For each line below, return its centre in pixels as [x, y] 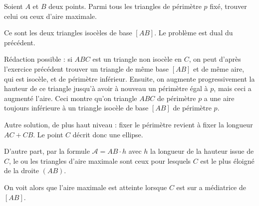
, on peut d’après [215, 59]
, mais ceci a [233, 88]
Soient [13, 6]
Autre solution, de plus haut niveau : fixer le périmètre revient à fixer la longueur [129, 124]
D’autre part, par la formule [47, 151]
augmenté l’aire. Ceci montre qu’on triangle [71, 98]
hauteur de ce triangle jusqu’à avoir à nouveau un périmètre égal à [106, 88]
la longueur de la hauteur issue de [202, 151]
